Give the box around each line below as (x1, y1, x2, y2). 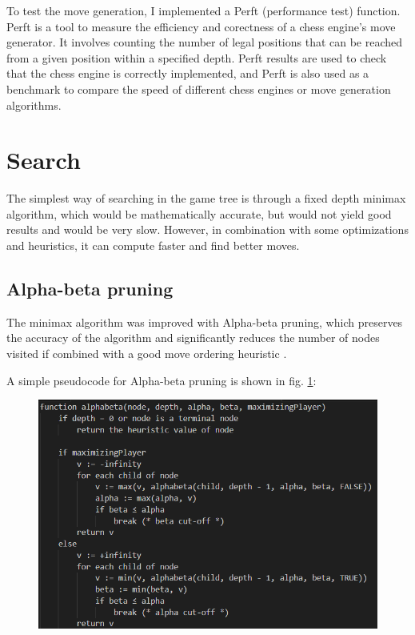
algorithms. (6, 96, 62, 113)
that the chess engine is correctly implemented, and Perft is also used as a (6, 65, 369, 82)
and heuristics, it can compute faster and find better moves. (6, 237, 300, 254)
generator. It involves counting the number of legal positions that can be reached (6, 34, 403, 50)
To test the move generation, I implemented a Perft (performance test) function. (6, 2, 401, 18)
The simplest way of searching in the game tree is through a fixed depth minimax (6, 190, 406, 207)
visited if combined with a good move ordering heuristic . (6, 345, 287, 362)
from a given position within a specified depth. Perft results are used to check (6, 49, 387, 66)
